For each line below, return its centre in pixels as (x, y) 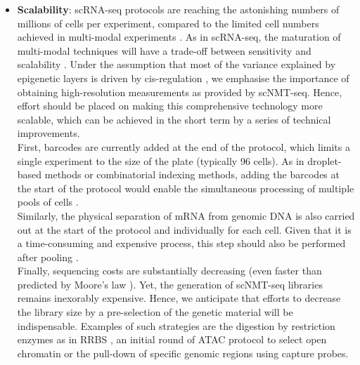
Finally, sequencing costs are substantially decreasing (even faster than (169, 271)
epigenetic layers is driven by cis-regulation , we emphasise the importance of (183, 78)
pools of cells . (48, 202)
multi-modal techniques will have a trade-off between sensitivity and (164, 50)
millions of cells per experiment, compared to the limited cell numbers (168, 23)
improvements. (49, 133)
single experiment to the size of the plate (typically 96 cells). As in (161, 160)
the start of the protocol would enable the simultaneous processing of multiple (186, 188)
